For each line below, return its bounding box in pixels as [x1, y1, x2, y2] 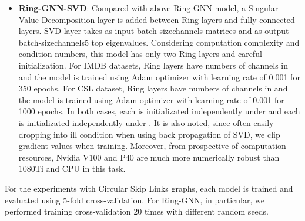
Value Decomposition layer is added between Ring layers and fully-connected [18, 13, 295, 25]
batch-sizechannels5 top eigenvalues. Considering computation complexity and [18, 36, 300, 48]
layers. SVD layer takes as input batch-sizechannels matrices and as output [18, 25, 289, 37]
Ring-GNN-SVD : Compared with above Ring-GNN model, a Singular [18, 2, 279, 13]
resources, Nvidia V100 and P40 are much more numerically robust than [18, 151, 280, 163]
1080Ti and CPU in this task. [18, 162, 126, 175]
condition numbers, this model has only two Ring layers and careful [18, 47, 262, 60]
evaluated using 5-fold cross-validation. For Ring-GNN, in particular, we [5, 193, 264, 206]
